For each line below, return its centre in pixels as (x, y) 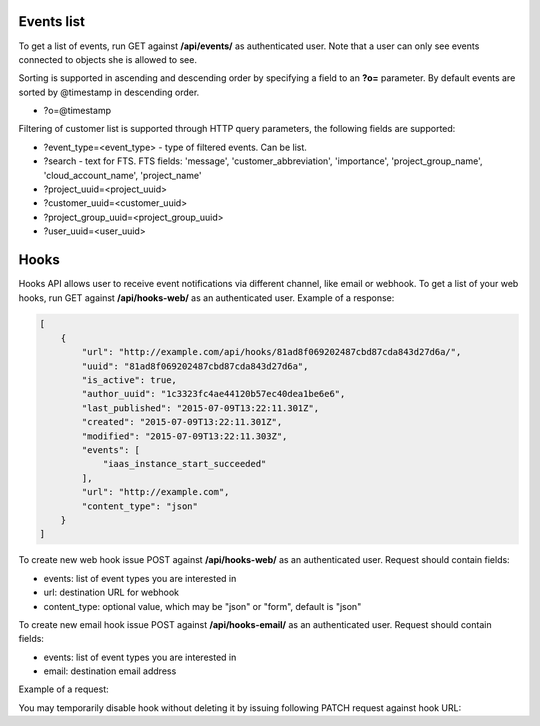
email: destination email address (110, 671)
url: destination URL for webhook (111, 592)
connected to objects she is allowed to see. (107, 59)
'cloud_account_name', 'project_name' (122, 175)
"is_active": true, (129, 380)
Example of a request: (63, 689)
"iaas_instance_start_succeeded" (184, 464)
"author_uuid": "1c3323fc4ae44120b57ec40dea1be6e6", (213, 394)
